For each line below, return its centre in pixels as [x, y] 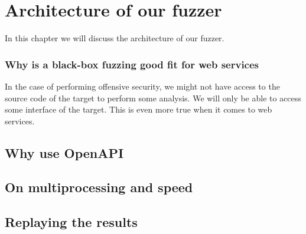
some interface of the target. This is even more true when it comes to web [139, 109]
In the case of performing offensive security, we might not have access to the [142, 86]
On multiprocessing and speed [99, 187]
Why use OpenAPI [64, 152]
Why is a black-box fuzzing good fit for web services [132, 64]
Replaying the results [71, 222]
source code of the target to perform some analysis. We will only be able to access [153, 98]
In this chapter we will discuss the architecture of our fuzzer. [115, 38]
